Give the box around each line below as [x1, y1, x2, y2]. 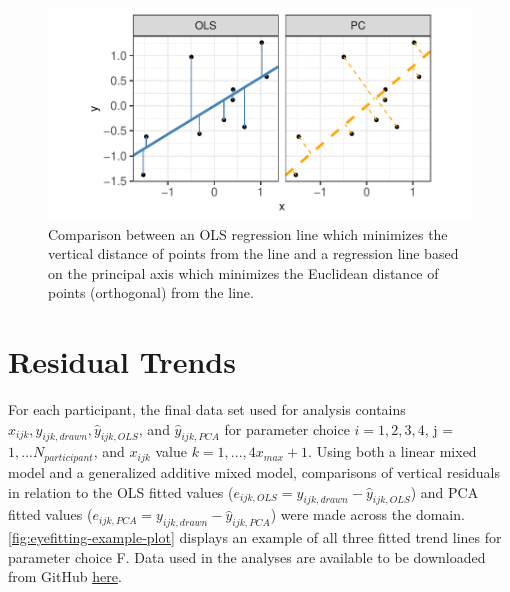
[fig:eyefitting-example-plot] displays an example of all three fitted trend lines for [8, 527, 502, 548]
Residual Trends [8, 341, 236, 382]
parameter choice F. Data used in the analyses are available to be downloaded [8, 546, 486, 567]
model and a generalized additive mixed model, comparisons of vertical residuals [8, 461, 501, 482]
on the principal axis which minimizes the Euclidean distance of [48, 262, 439, 283]
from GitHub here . [8, 566, 122, 587]
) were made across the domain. [270, 504, 465, 525]
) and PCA [410, 481, 479, 502]
